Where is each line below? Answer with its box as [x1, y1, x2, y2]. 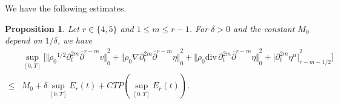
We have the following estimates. [5, 2, 127, 14]
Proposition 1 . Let [5, 22, 79, 34]
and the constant [233, 22, 295, 34]
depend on [5, 34, 42, 47]
